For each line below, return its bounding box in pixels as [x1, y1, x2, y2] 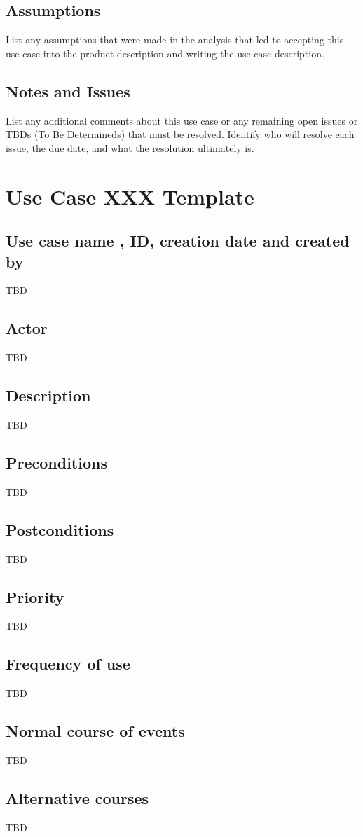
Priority [6, 586, 64, 607]
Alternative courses [6, 787, 149, 808]
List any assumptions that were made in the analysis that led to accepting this [6, 32, 344, 47]
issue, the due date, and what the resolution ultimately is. [6, 140, 254, 155]
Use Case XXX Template [6, 181, 254, 210]
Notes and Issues [6, 80, 130, 102]
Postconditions [6, 518, 114, 540]
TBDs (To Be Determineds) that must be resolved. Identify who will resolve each [6, 127, 355, 141]
